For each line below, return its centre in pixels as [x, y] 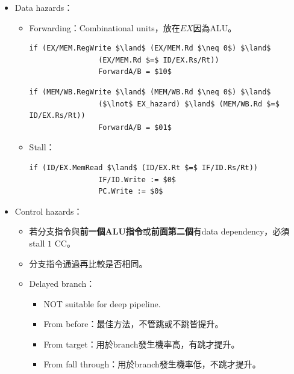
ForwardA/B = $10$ [135, 72]
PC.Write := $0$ [131, 192]
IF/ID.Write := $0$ [137, 179]
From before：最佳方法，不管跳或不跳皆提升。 [133, 324]
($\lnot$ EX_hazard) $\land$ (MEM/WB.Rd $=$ [189, 104]
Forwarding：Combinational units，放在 [105, 27]
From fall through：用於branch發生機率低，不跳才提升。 [152, 364]
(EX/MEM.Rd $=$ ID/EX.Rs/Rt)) [159, 60]
